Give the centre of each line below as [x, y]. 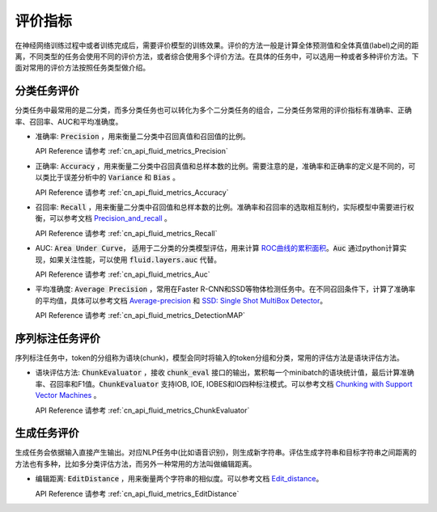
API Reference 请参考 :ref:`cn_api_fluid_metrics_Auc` [123, 274]
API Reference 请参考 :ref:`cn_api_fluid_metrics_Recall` [126, 233]
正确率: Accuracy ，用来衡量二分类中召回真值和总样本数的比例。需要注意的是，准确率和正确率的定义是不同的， [222, 166]
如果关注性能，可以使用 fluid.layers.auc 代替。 [135, 260]
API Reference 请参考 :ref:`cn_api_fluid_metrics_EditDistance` [137, 493]
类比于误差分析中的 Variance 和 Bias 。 [110, 177]
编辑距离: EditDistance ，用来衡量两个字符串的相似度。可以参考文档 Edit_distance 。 [179, 479]
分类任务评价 [47, 91]
